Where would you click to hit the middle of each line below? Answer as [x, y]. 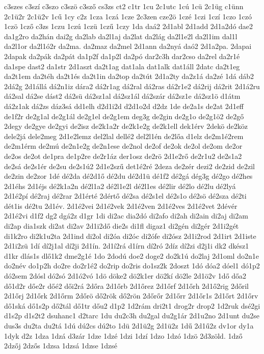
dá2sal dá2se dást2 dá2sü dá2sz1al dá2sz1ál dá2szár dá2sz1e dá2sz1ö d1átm [122, 96]
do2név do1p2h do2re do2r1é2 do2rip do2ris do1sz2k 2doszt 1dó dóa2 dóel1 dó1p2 [132, 266]
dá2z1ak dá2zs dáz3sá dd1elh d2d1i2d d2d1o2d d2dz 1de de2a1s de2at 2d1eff [124, 106]
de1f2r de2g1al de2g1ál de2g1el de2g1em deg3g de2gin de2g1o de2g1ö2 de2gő [124, 116]
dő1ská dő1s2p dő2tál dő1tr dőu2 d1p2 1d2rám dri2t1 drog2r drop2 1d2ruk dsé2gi [132, 305]
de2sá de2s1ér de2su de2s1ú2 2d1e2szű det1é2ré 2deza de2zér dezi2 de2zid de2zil [129, 166]
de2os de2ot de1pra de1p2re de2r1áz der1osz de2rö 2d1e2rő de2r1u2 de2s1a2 [123, 156]
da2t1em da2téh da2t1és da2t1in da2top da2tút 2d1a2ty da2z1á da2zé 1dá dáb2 [129, 76]
